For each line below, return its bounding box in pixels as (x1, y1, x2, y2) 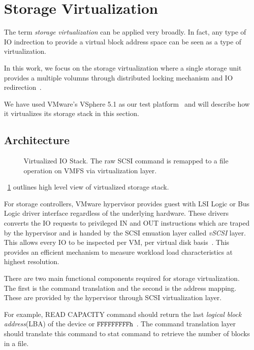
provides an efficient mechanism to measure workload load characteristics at (4, 246, 233, 257)
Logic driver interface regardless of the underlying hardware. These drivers (4, 208, 229, 218)
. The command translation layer (136, 318, 236, 329)
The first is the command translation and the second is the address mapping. (4, 282, 236, 293)
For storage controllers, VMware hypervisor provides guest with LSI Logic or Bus (4, 198, 250, 208)
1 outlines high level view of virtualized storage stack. (7, 182, 169, 192)
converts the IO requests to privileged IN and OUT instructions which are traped (4, 218, 250, 228)
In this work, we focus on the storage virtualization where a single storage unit (4, 62, 242, 73)
